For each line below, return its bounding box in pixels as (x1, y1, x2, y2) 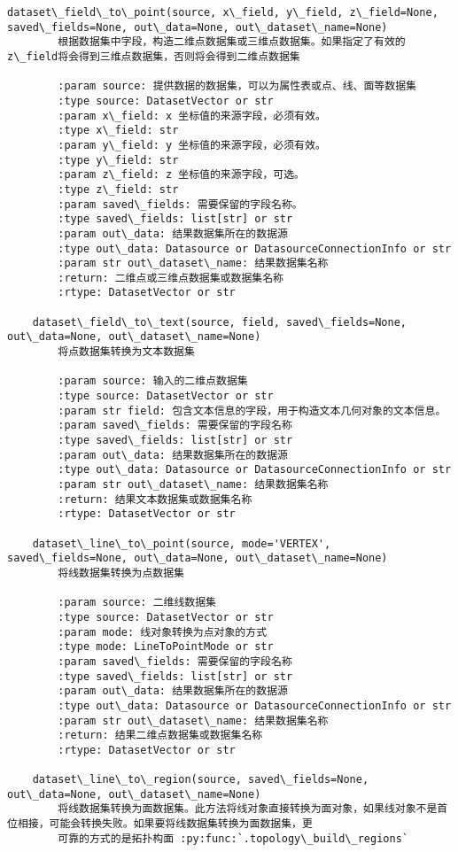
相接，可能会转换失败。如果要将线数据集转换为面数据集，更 (17, 817, 313, 831)
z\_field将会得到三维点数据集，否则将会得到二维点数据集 (7, 50, 300, 63)
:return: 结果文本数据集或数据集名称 (58, 492, 252, 506)
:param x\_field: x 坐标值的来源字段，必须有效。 (58, 109, 326, 122)
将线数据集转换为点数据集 (58, 566, 184, 579)
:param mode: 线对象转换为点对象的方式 (58, 625, 268, 639)
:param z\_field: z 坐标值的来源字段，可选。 (58, 168, 305, 182)
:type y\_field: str (58, 153, 179, 167)
